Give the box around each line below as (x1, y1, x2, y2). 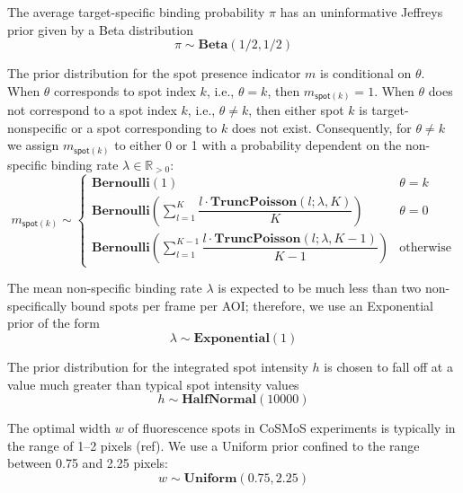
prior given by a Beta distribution (7, 20, 193, 39)
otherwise (399, 241, 451, 254)
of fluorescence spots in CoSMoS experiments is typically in (128, 418, 456, 437)
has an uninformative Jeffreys (280, 3, 443, 21)
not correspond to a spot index (7, 101, 177, 119)
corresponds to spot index (54, 81, 196, 100)
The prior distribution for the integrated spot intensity (7, 357, 308, 375)
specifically (7, 295, 67, 314)
